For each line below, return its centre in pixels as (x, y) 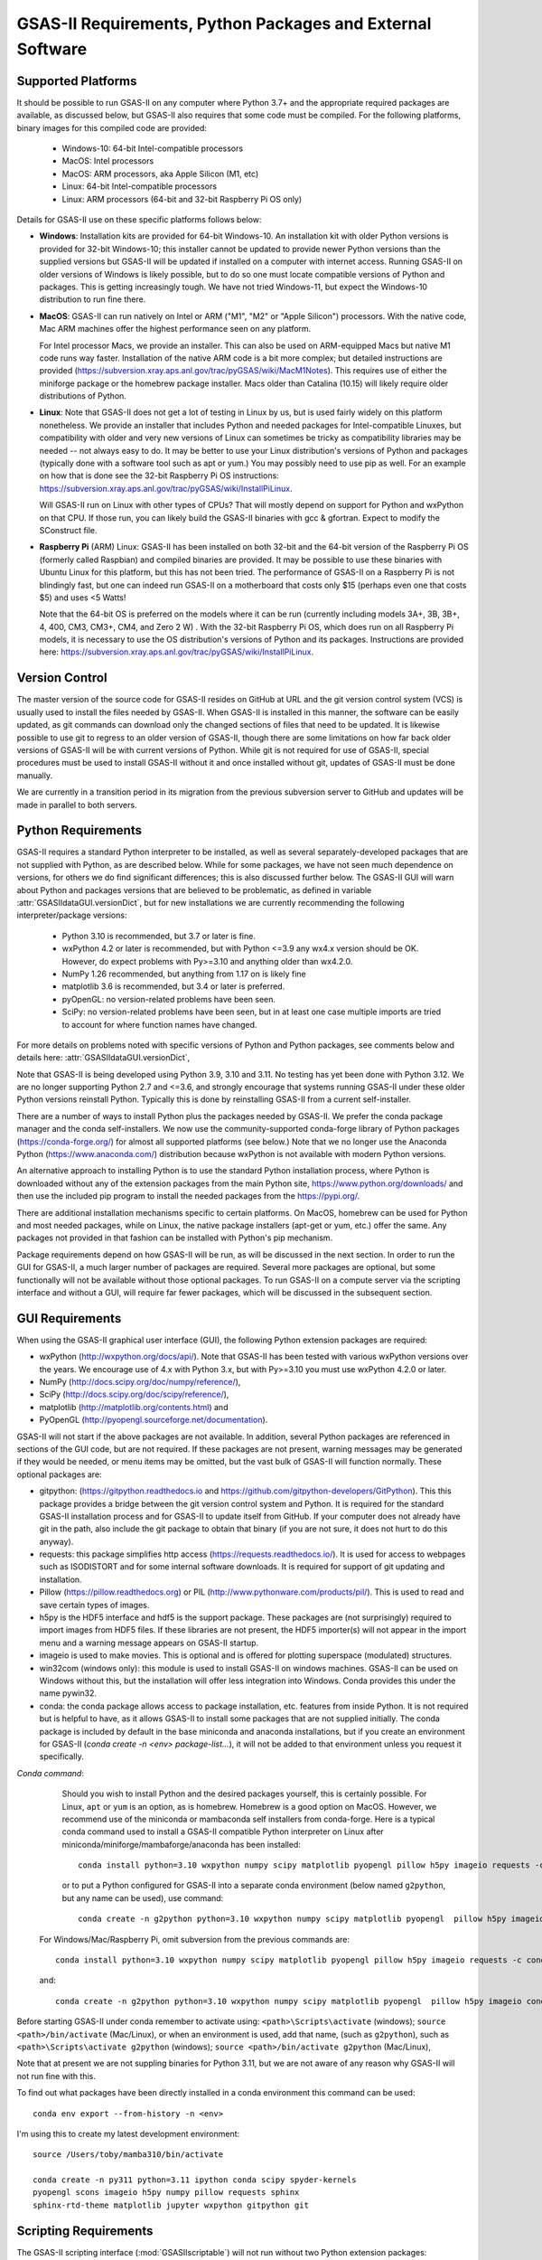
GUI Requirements (69, 1318)
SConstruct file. (69, 530)
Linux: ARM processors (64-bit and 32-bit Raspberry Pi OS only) (182, 199)
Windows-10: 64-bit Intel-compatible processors (153, 148)
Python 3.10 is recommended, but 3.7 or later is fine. (159, 936)
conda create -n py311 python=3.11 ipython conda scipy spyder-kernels (195, 2180)
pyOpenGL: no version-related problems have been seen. (168, 999)
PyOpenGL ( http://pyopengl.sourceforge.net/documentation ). (154, 1420)
